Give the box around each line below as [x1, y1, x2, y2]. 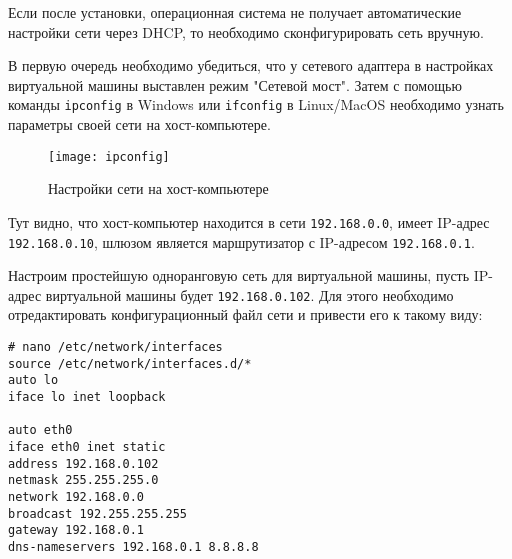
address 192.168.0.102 [8, 456, 159, 471]
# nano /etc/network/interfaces [8, 340, 223, 355]
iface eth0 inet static [8, 439, 166, 454]
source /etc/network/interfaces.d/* [8, 356, 252, 371]
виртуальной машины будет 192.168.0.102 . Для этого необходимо [45, 284, 454, 305]
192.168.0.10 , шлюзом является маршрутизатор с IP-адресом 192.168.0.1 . [8, 231, 475, 252]
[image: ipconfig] [48, 149, 170, 164]
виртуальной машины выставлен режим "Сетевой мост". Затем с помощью [8, 74, 462, 95]
